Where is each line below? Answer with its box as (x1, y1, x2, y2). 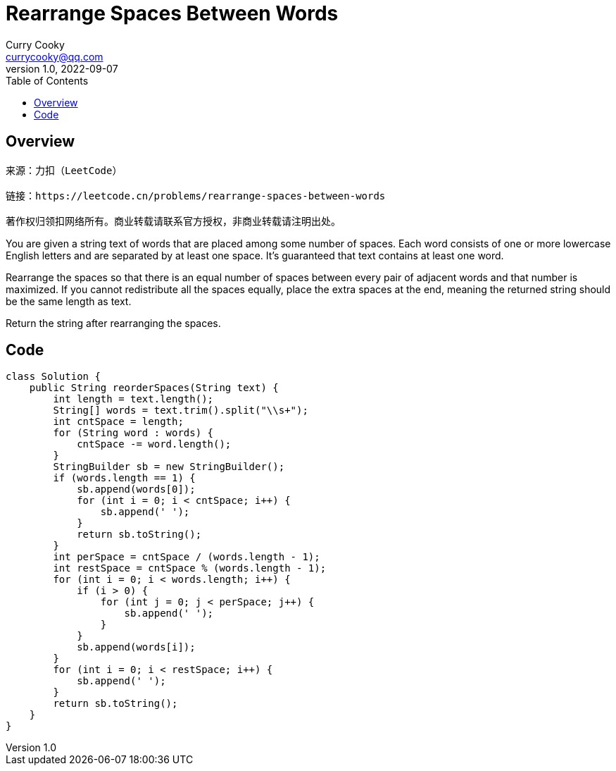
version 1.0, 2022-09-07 (6, 62, 118, 75)
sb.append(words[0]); (77, 483, 196, 495)
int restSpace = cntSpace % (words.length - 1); (53, 562, 327, 574)
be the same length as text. (6, 295, 132, 307)
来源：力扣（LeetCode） (6, 164, 122, 176)
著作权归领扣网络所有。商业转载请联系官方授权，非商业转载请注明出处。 (6, 215, 341, 227)
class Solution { (6, 371, 101, 383)
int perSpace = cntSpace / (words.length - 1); (53, 551, 320, 563)
